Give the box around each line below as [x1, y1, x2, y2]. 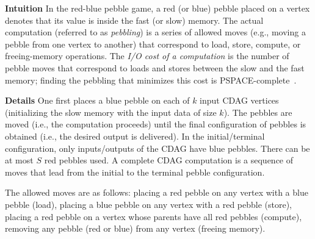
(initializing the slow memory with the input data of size [5, 105, 217, 118]
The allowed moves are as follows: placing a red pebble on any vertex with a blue [5, 186, 308, 199]
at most [5, 154, 34, 166]
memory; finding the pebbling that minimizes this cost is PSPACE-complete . [5, 73, 297, 86]
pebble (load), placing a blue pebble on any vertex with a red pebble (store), [5, 198, 292, 210]
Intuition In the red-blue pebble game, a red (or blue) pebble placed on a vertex [5, 2, 310, 14]
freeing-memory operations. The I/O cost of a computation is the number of [5, 49, 289, 62]
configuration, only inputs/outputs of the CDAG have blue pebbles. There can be [5, 141, 310, 154]
